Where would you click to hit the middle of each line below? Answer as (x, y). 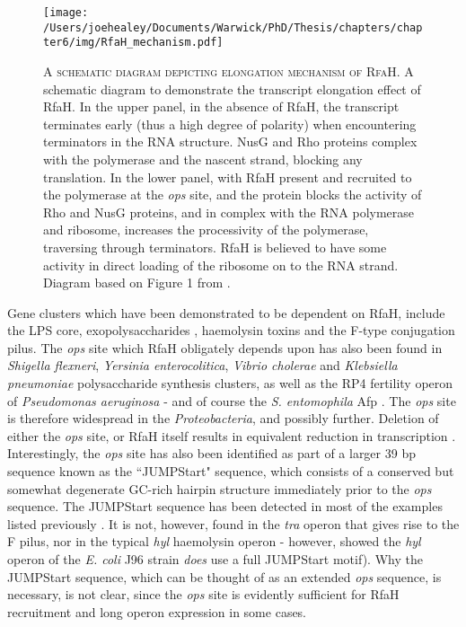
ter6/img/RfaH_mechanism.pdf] (133, 43)
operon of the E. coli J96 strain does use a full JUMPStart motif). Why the (215, 559)
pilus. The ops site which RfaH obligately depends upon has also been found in (225, 347)
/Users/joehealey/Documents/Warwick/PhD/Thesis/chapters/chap (233, 27)
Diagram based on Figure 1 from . (137, 283)
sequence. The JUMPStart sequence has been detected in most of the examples (225, 506)
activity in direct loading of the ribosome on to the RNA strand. (221, 265)
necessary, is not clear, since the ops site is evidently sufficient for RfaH (203, 594)
